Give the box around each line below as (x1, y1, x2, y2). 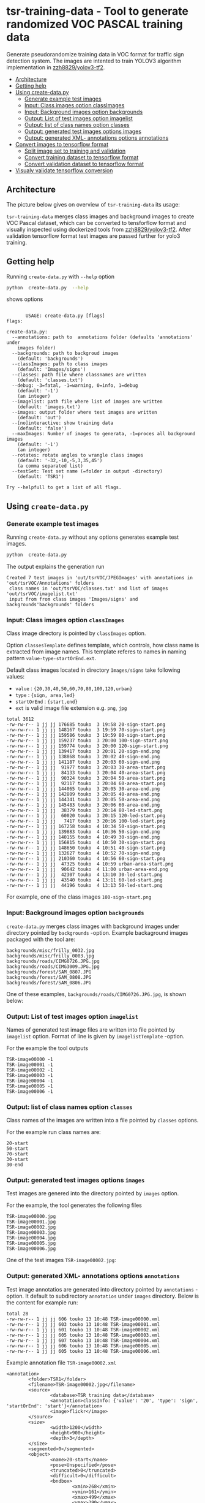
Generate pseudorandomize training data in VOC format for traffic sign (6, 50, 184, 58)
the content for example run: (6, 1298, 78, 1306)
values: (6, 673, 24, 680)
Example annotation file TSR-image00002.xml (6, 1359, 117, 1366)
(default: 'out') (17, 415, 62, 421)
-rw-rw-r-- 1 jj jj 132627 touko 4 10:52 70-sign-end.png (6, 850, 160, 856)
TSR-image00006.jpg (6, 1246, 56, 1252)
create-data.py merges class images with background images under (6, 923, 180, 930)
